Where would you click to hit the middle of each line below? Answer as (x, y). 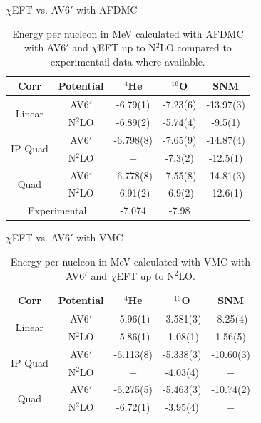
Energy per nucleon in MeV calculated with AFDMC (128, 33)
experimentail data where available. (128, 61)
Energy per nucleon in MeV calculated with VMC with (130, 261)
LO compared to (196, 47)
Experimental (57, 210)
